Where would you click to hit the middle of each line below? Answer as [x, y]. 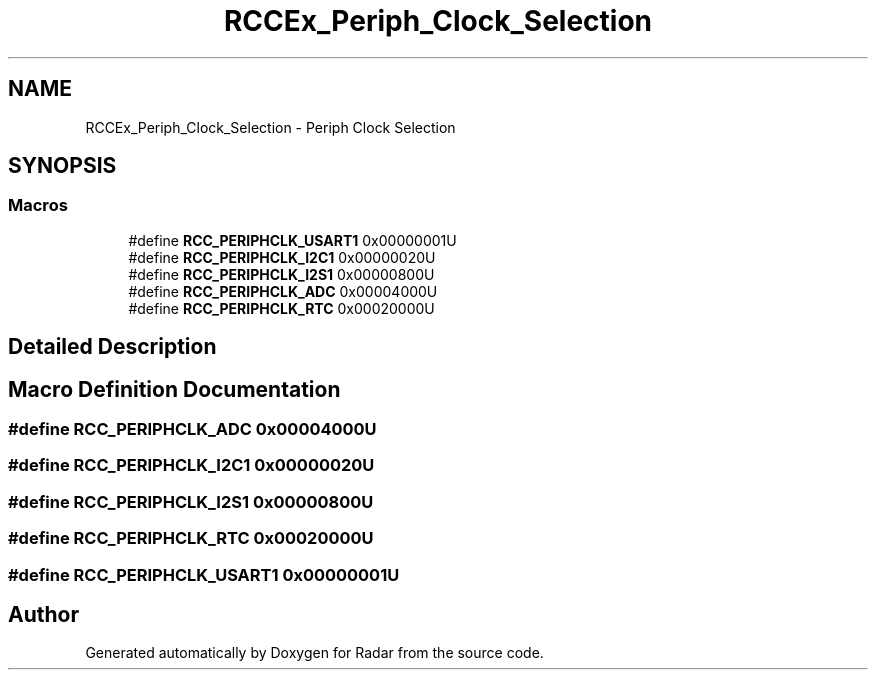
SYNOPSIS [62, 166]
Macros [38, 205]
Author [43, 614]
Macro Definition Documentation [174, 389]
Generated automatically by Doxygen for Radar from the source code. [314, 653]
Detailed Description [112, 347]
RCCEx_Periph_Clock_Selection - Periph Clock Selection [270, 127]
